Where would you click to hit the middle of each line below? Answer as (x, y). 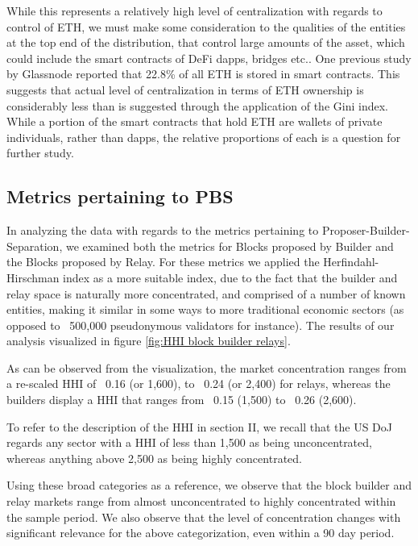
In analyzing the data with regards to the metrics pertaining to (163, 230)
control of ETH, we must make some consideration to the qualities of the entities (206, 26)
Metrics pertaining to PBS (120, 196)
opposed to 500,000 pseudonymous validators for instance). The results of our (201, 325)
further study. (40, 153)
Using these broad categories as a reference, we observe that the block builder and (209, 485)
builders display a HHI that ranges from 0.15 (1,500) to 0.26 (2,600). (182, 400)
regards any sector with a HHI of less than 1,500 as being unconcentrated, (189, 442)
